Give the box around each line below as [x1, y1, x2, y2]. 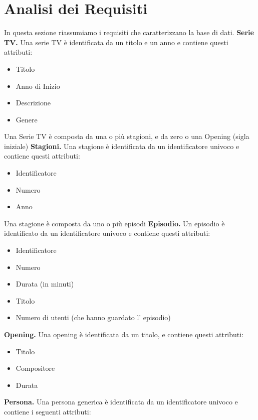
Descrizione [16, 97, 51, 108]
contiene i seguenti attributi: [4, 406, 91, 416]
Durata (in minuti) [16, 278, 74, 289]
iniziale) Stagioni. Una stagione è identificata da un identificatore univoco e [4, 141, 239, 151]
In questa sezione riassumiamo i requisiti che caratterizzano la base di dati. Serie [4, 27, 254, 38]
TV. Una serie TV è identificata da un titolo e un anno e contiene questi [4, 37, 228, 47]
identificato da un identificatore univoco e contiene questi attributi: [4, 228, 210, 238]
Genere [16, 114, 38, 124]
